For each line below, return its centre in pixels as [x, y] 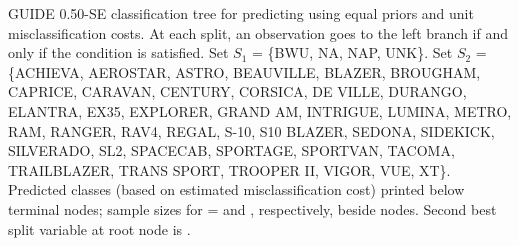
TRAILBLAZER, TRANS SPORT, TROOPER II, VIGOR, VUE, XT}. [229, 169]
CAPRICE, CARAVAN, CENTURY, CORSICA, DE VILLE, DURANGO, [237, 91]
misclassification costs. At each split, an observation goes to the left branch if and [258, 32]
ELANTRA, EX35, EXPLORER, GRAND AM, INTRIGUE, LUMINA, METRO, [260, 110]
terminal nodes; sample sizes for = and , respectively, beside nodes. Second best [252, 208]
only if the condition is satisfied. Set [118, 52]
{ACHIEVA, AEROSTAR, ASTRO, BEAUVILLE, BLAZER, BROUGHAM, [244, 71]
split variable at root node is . [99, 228]
